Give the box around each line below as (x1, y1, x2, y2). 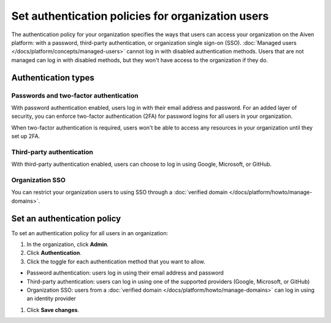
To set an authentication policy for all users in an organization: (11, 229, 169, 236)
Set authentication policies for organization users (11, 9, 269, 23)
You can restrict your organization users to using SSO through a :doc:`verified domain (11, 189, 228, 196)
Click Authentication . (26, 249, 82, 257)
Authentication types (11, 72, 94, 83)
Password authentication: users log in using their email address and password (26, 269, 224, 276)
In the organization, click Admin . (26, 241, 109, 248)
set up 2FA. (11, 133, 40, 140)
